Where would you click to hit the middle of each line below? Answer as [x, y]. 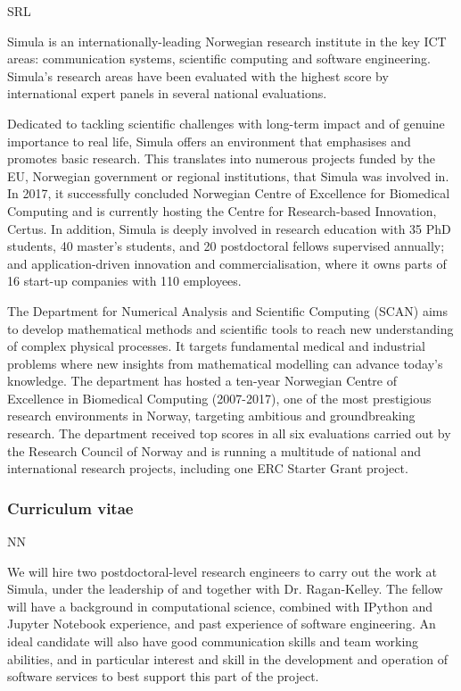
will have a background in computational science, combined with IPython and [220, 606]
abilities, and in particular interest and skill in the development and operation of [227, 658]
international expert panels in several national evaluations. [167, 93]
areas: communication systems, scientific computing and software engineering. [219, 58]
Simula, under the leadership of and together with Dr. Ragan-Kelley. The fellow [225, 589]
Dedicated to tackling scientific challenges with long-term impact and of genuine [226, 123]
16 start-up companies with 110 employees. [124, 281]
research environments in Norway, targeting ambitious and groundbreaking [211, 416]
